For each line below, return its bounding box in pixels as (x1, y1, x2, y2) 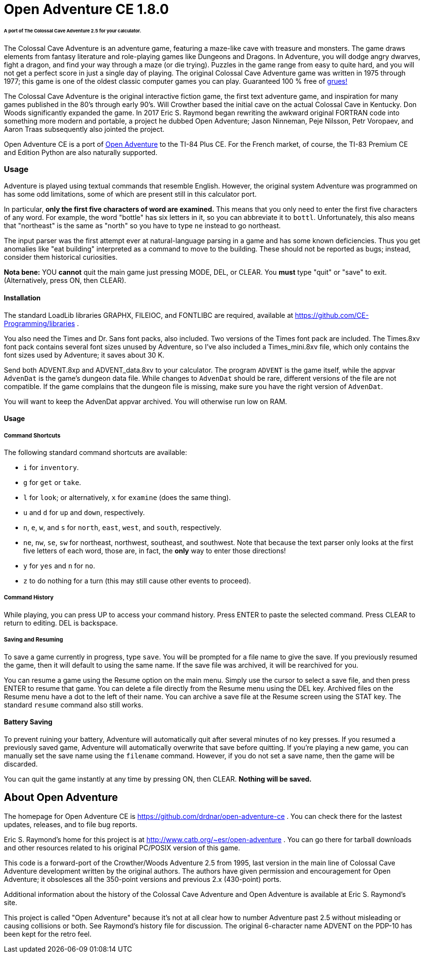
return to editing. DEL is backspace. (4, 618, 118, 627)
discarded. (4, 759, 38, 768)
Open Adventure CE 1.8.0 (4, 1, 169, 17)
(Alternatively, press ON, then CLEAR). (4, 276, 126, 285)
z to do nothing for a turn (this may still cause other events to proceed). (23, 577, 251, 585)
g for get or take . (23, 478, 81, 487)
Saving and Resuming (4, 636, 63, 643)
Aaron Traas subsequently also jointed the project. (4, 125, 165, 133)
